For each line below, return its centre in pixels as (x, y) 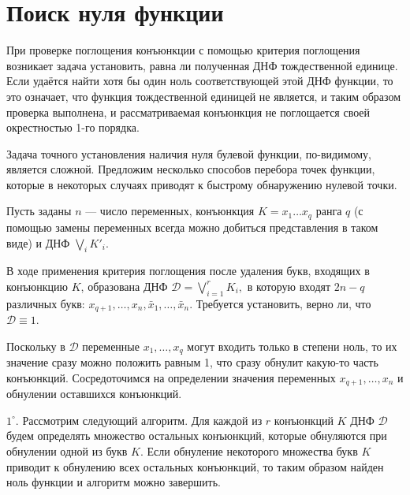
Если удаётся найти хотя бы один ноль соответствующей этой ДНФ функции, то (200, 81)
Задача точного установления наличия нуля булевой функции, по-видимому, (189, 153)
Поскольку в (36, 346)
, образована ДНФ (124, 286)
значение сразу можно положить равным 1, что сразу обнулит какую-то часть (192, 362)
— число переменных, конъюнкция (170, 211)
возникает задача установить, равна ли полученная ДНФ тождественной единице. (202, 65)
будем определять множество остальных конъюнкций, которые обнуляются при (197, 435)
